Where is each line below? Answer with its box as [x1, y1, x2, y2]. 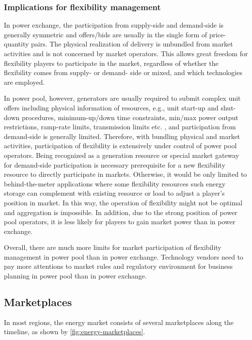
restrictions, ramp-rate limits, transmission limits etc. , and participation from [4, 122, 236, 132]
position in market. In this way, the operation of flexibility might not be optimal [4, 197, 243, 207]
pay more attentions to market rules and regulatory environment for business [4, 261, 233, 271]
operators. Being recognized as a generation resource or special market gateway [4, 150, 239, 160]
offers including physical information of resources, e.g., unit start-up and [4, 102, 219, 112]
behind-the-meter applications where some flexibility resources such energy [4, 178, 226, 188]
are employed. [4, 77, 45, 87]
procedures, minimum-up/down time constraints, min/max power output [21, 112, 238, 122]
